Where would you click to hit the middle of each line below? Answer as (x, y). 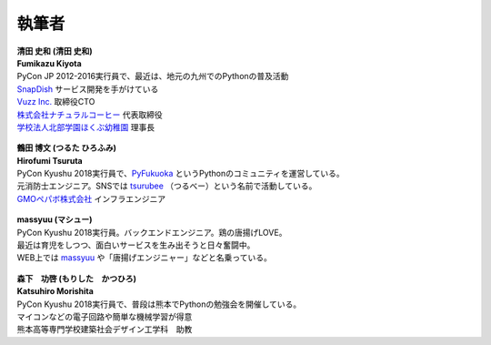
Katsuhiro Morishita (55, 291)
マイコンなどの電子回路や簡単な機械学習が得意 (105, 316)
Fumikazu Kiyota (49, 63)
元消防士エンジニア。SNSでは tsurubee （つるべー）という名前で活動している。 (167, 186)
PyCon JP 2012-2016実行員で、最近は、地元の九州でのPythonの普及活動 (153, 76)
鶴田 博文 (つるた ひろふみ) (67, 148)
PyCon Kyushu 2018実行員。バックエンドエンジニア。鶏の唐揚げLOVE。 (152, 232)
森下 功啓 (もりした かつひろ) (76, 279)
